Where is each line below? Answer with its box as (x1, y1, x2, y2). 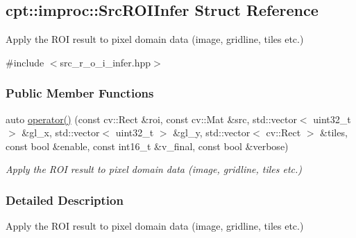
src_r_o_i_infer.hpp (60, 55, 151, 69)
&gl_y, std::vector (173, 125, 251, 140)
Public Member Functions (6, 84, 154, 102)
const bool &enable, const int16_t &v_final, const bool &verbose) (6, 138, 289, 153)
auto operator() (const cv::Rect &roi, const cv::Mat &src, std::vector (6, 111, 297, 126)
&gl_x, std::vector (22, 125, 100, 140)
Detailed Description (6, 191, 124, 208)
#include (6, 55, 44, 69)
